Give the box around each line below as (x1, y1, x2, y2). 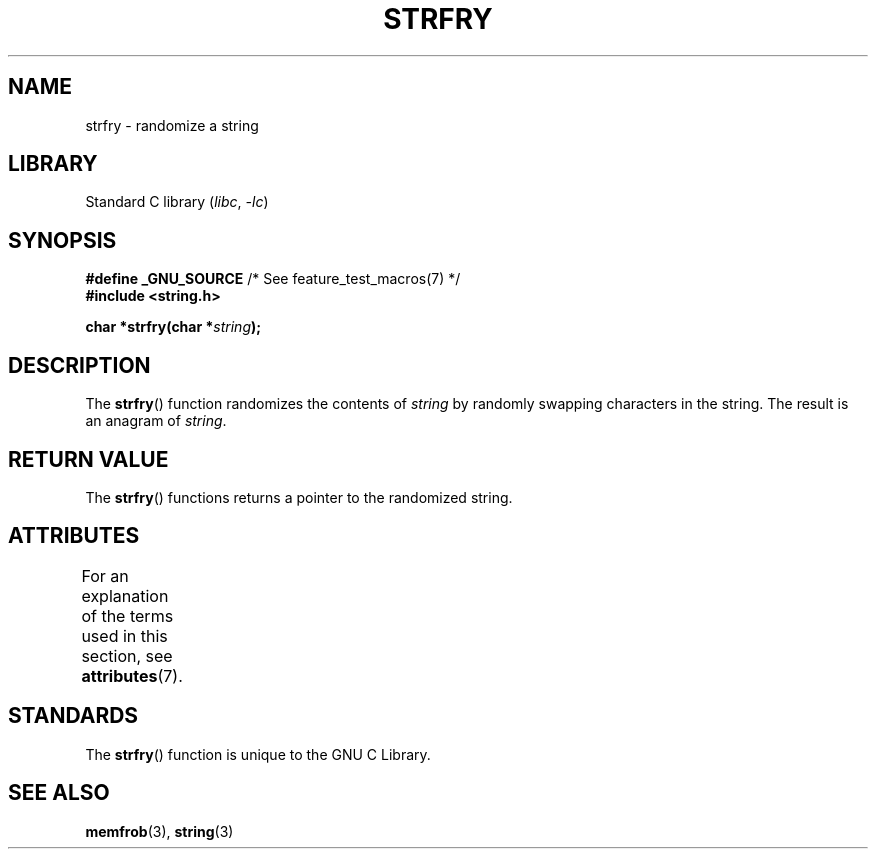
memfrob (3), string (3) (85, 822, 234, 840)
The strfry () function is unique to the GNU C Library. (85, 745, 431, 763)
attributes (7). (81, 665, 183, 686)
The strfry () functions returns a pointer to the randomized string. (85, 488, 513, 506)
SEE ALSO (8, 780, 110, 806)
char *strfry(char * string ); (85, 318, 262, 336)
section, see (81, 645, 173, 666)
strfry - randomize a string (85, 116, 259, 134)
